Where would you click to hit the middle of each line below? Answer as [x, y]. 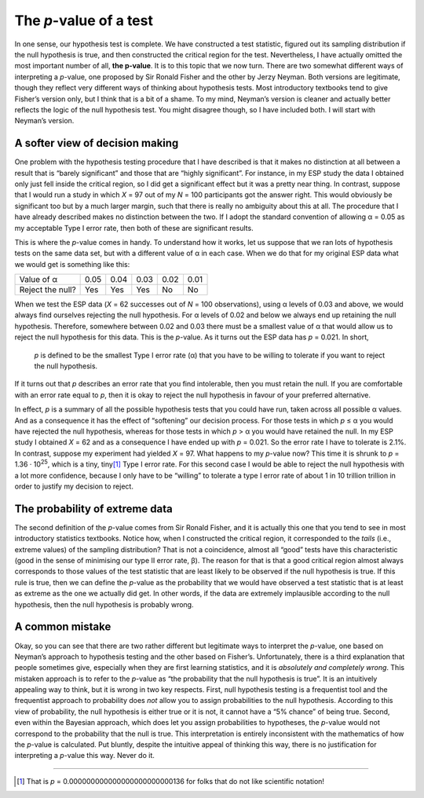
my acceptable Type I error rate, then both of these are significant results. [134, 228]
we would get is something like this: [72, 264]
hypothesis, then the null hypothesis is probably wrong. [104, 604]
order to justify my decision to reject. [74, 486]
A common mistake [63, 627]
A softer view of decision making [97, 143]
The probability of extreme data [93, 509]
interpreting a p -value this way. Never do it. [84, 756]
